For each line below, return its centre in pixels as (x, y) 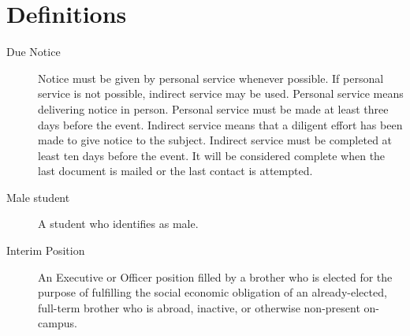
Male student (38, 197)
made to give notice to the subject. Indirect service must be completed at (215, 140)
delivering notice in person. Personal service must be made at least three (213, 108)
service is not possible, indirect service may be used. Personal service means (221, 93)
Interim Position (46, 250)
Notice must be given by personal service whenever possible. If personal (211, 78)
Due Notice (34, 52)
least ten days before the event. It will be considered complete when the (212, 155)
